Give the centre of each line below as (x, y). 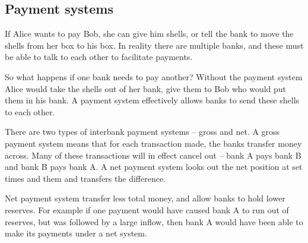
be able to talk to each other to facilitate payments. (99, 57)
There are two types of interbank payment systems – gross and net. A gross (142, 132)
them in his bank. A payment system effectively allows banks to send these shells (152, 100)
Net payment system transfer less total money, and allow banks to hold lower (145, 198)
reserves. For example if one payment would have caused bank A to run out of (147, 209)
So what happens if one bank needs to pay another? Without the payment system (154, 76)
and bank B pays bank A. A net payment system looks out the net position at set (154, 167)
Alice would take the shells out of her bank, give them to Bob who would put (146, 88)
